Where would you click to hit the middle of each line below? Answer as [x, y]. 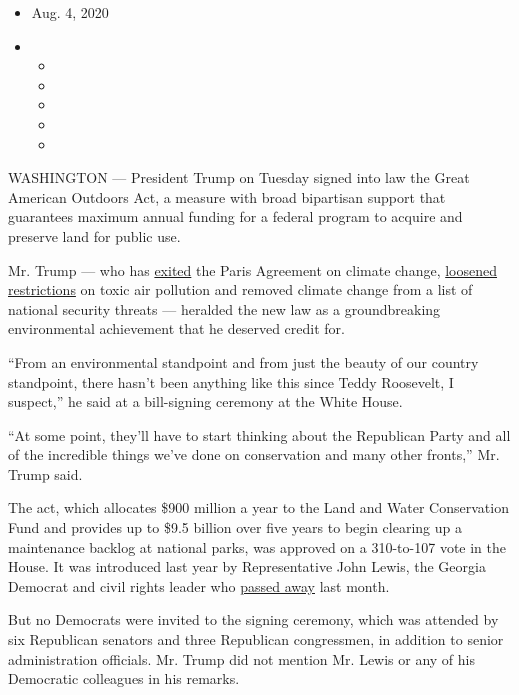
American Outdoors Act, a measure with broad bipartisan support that [227, 196]
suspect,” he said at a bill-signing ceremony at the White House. [205, 401]
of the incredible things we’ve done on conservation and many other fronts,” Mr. [254, 454]
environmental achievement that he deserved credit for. [176, 328]
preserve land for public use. [94, 235]
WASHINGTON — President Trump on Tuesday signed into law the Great [239, 177]
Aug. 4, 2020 [70, 12]
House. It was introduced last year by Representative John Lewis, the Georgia [247, 566]
